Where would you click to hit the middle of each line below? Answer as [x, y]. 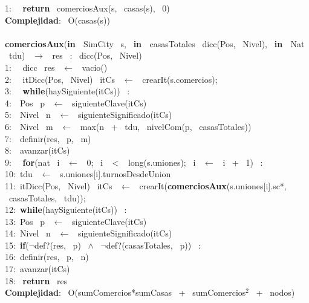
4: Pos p [25, 103]
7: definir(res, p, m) [48, 138]
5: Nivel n [28, 115]
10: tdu [19, 174]
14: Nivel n [28, 233]
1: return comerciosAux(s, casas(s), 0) [87, 8]
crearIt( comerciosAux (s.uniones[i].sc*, [213, 185]
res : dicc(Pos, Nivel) [97, 55]
